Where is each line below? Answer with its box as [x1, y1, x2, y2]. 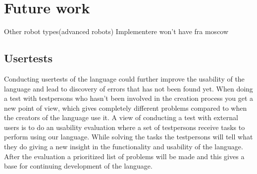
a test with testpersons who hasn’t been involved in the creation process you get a [4, 93, 254, 103]
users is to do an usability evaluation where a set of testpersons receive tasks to [4, 122, 245, 132]
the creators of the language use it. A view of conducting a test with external [4, 112, 238, 123]
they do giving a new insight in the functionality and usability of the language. [4, 141, 243, 152]
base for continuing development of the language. [4, 161, 153, 171]
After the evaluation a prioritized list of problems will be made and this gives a [4, 151, 245, 161]
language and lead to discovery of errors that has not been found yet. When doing [4, 83, 253, 93]
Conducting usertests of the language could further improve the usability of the [4, 73, 245, 84]
